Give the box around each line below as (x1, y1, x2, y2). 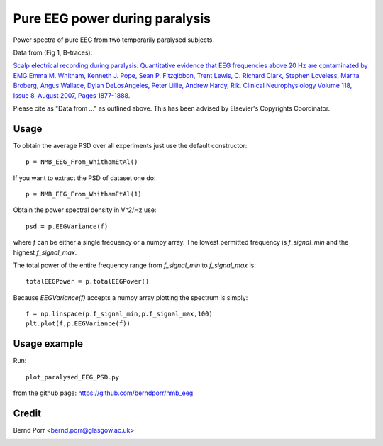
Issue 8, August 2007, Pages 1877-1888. (13, 91, 131, 99)
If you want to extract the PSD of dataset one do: (13, 174, 156, 182)
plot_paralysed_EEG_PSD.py (26, 373, 120, 381)
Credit (13, 407, 42, 419)
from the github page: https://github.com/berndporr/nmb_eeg (13, 389, 194, 397)
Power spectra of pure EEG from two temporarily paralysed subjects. (13, 35, 214, 44)
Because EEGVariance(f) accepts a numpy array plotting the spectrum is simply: (13, 293, 248, 301)
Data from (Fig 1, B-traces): (13, 48, 93, 57)
